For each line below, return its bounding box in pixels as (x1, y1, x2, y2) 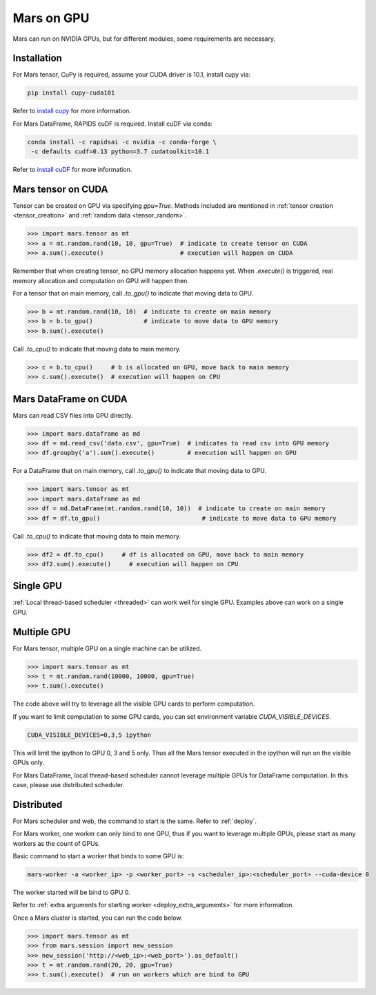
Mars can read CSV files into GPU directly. (12, 411, 133, 419)
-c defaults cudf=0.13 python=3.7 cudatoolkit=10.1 (31, 148, 210, 155)
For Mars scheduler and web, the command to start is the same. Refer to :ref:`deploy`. (12, 817, 257, 825)
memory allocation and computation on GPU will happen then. (12, 276, 190, 284)
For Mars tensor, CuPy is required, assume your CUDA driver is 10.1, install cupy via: (12, 70, 251, 79)
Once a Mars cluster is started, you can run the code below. (12, 914, 183, 922)
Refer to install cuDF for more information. (12, 166, 132, 174)
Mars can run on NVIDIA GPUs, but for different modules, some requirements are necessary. (12, 35, 276, 43)
